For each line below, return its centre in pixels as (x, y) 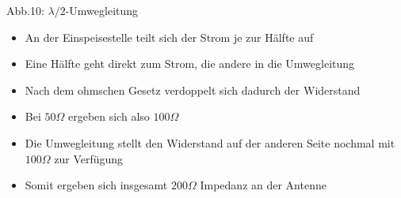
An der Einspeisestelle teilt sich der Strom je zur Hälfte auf (169, 37)
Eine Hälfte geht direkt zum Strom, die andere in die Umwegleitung (190, 64)
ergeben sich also (109, 116)
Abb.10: (25, 10)
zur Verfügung (89, 158)
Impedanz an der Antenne (263, 185)
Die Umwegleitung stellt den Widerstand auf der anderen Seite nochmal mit (210, 142)
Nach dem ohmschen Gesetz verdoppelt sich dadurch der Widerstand (193, 90)
